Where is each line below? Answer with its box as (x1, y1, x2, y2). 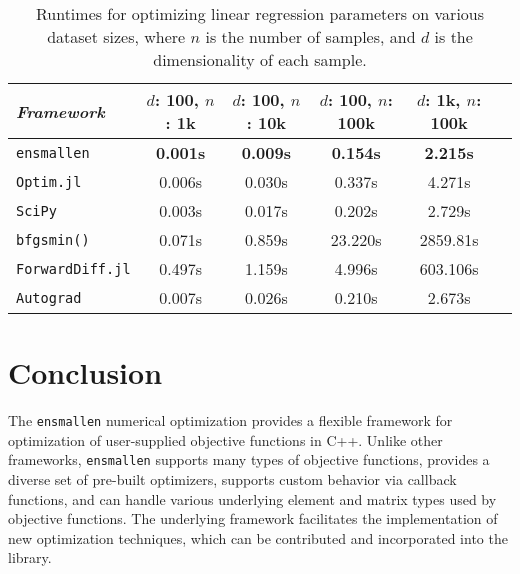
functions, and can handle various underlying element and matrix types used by (8, 488, 497, 509)
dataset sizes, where (47, 25, 186, 48)
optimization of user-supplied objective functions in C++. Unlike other (8, 429, 443, 450)
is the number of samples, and (205, 25, 416, 48)
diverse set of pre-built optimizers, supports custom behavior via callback (8, 469, 457, 490)
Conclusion (8, 352, 163, 393)
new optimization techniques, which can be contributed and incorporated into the (8, 527, 508, 548)
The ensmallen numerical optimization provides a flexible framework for (8, 410, 453, 431)
